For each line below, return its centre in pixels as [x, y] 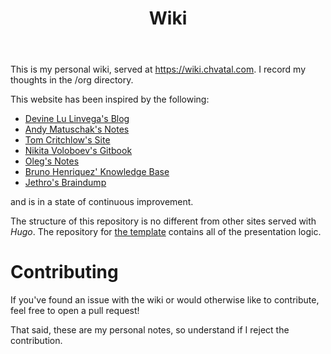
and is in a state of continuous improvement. [102, 202]
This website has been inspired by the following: [110, 99]
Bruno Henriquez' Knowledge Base [97, 172]
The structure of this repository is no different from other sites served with [163, 221]
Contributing [64, 272]
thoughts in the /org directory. [72, 80]
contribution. [36, 341]
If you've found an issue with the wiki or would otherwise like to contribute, [165, 300]
